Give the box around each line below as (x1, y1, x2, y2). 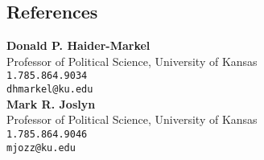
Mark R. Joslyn (6, 95, 96, 112)
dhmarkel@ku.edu (6, 84, 93, 96)
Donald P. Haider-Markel (6, 37, 151, 54)
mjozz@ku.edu (6, 142, 76, 154)
